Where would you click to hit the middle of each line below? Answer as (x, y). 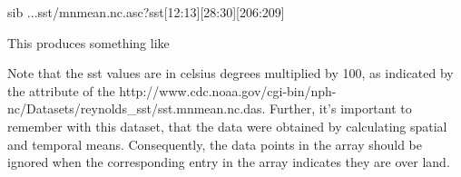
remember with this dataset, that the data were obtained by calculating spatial (227, 126)
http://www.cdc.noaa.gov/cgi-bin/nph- (228, 90)
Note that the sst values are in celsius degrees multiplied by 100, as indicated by (230, 73)
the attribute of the (61, 90)
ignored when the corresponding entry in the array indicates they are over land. (229, 162)
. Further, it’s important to (337, 108)
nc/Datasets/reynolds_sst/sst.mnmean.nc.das (135, 108)
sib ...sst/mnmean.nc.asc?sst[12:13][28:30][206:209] (146, 12)
